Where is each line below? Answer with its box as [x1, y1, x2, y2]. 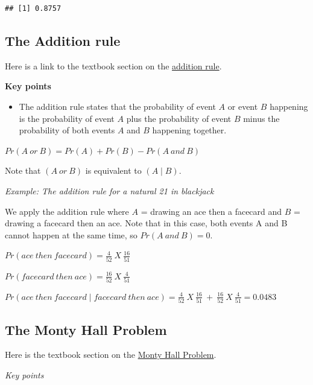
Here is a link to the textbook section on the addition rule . [5, 59, 222, 72]
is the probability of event [19, 112, 115, 124]
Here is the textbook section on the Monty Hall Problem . [5, 348, 217, 361]
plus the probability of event [126, 112, 232, 124]
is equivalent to [85, 164, 142, 177]
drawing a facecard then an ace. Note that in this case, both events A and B [5, 217, 288, 229]
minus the [243, 112, 280, 124]
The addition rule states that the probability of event [19, 100, 216, 112]
